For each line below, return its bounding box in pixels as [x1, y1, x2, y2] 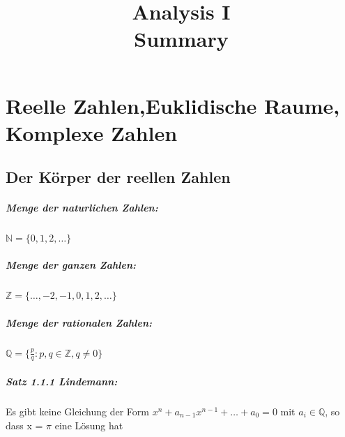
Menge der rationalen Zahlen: [6, 315, 152, 329]
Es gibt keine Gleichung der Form [6, 403, 149, 418]
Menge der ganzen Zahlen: [6, 258, 137, 272]
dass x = [6, 417, 43, 432]
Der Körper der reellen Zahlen [6, 166, 231, 188]
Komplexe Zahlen [6, 118, 178, 147]
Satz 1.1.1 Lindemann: [6, 374, 118, 389]
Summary [134, 24, 229, 53]
